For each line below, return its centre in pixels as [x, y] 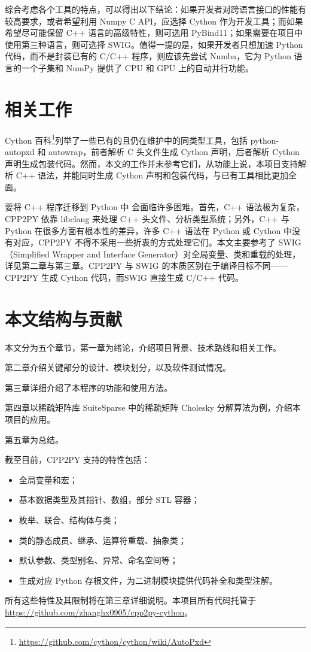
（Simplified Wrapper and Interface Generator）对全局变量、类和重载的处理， [153, 254]
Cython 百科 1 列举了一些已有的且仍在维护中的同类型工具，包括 [126, 139]
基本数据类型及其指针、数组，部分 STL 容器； [109, 500]
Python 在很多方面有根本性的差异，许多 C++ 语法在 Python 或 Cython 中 [148, 230]
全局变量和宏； [48, 479]
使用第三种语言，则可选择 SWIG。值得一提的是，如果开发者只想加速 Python [154, 44]
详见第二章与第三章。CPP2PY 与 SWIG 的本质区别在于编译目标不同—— [146, 266]
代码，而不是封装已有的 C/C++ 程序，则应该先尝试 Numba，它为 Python [148, 56]
